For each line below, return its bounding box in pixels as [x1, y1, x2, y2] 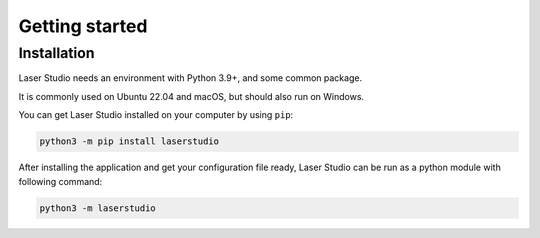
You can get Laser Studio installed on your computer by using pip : [18, 109, 294, 121]
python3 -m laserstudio [39, 202, 157, 214]
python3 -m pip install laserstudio [39, 136, 220, 147]
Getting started [18, 15, 148, 37]
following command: [18, 175, 103, 187]
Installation [18, 44, 95, 62]
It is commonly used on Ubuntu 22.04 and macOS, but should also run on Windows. [18, 90, 365, 102]
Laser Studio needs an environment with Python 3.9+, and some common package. [18, 72, 363, 84]
